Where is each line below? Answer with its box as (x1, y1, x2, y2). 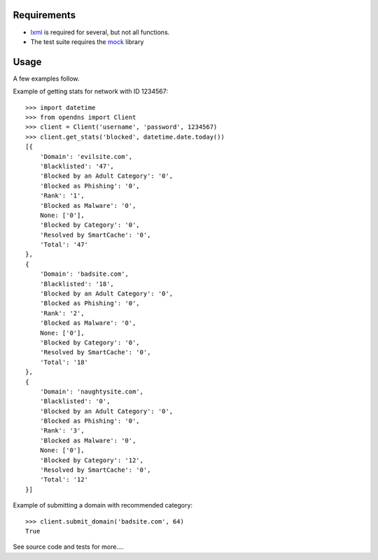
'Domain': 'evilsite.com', (39, 153, 133, 160)
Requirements (13, 9, 76, 21)
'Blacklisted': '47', (39, 162, 115, 170)
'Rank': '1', (39, 192, 85, 199)
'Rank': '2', (39, 309, 85, 317)
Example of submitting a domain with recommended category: (13, 501, 192, 510)
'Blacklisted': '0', (39, 398, 111, 405)
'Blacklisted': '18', (39, 280, 115, 288)
